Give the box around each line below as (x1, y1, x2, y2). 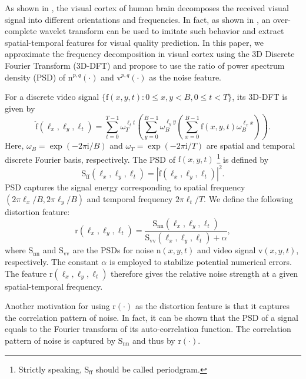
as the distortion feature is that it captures (135, 300, 290, 312)
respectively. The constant (5, 256, 99, 268)
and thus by (132, 334, 175, 347)
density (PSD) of (5, 71, 66, 83)
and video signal (197, 244, 256, 256)
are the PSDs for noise (72, 244, 154, 256)
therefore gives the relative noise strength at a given (111, 267, 298, 279)
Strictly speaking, (18, 363, 82, 375)
